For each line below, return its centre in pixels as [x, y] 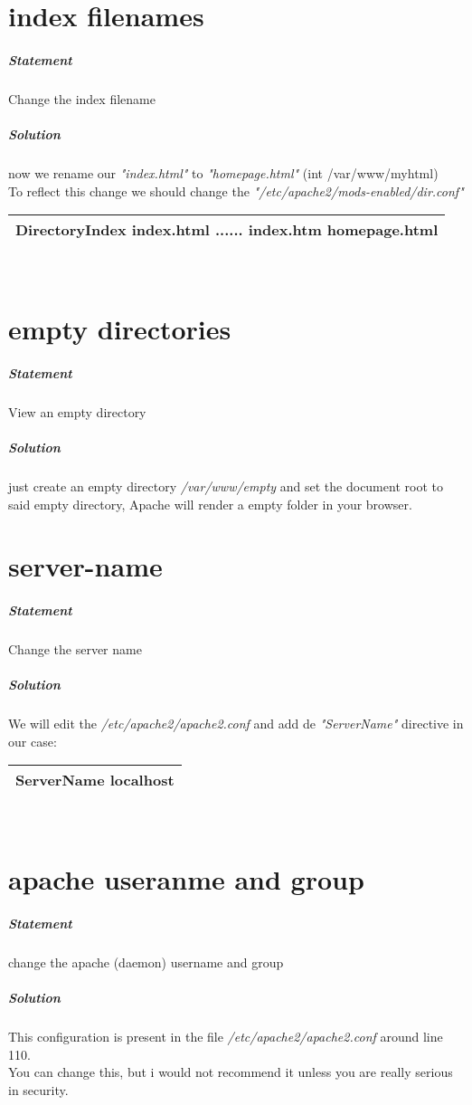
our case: [33, 741]
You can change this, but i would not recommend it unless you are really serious [231, 1072]
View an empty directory [77, 411]
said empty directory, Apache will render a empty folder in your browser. [210, 504]
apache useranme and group [186, 879]
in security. [38, 1089]
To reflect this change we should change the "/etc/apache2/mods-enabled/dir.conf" [236, 191]
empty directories [120, 329]
